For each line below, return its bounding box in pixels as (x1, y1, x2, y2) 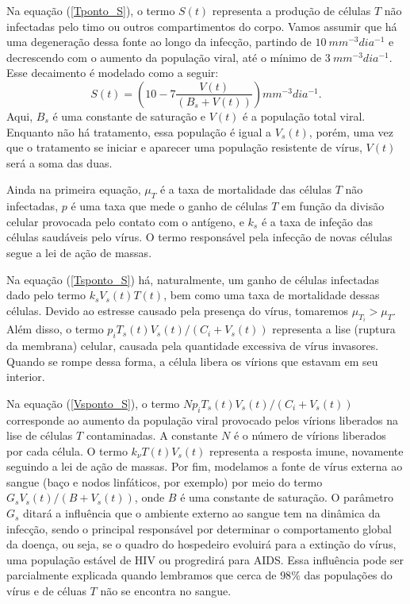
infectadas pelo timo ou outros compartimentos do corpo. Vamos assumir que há (6, 17, 397, 34)
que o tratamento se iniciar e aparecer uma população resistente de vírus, (6, 139, 362, 156)
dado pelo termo (6, 287, 86, 303)
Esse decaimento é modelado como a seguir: (6, 64, 219, 81)
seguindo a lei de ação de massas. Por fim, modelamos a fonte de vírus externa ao (6, 458, 403, 475)
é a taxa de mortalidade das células (159, 181, 331, 198)
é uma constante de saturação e (52, 107, 206, 124)
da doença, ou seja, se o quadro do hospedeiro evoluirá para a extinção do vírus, (6, 536, 397, 552)
